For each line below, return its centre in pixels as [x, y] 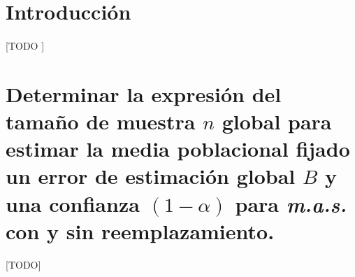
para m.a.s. [291, 204]
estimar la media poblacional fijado [178, 149]
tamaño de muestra [101, 121]
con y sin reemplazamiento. [140, 230]
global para [277, 121]
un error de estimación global [151, 176]
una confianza [73, 203]
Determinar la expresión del [144, 93]
